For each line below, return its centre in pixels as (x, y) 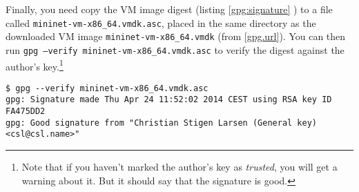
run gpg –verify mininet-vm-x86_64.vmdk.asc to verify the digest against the (175, 49)
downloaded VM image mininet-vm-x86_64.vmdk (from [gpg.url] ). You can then (176, 36)
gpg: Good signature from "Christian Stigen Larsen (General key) (162, 123)
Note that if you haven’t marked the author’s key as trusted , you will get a (179, 167)
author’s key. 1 (35, 65)
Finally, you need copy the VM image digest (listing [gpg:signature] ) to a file (169, 9)
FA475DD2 (26, 112)
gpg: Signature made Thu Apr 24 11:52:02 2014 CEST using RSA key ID (169, 100)
